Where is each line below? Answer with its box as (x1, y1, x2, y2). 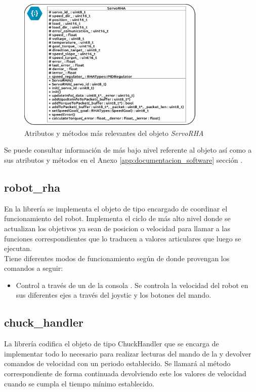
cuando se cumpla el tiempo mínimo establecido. (4, 378, 154, 388)
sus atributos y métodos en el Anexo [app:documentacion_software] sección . (4, 154, 243, 165)
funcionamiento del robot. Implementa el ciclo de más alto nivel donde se (4, 213, 231, 224)
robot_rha (4, 179, 60, 195)
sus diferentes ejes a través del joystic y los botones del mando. (16, 290, 211, 300)
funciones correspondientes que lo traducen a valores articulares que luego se (4, 233, 241, 243)
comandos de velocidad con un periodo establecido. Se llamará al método (4, 358, 231, 369)
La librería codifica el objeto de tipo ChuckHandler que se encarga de (4, 338, 219, 349)
